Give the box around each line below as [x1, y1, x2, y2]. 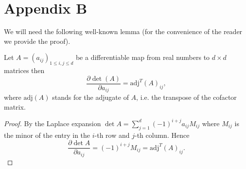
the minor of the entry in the [4, 130, 90, 140]
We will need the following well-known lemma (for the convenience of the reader [4, 26, 243, 37]
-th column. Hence [134, 130, 190, 140]
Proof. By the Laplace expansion [4, 118, 101, 128]
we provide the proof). [4, 36, 70, 46]
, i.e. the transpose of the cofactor [136, 92, 237, 102]
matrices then [4, 65, 45, 75]
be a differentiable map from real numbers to [75, 52, 210, 62]
